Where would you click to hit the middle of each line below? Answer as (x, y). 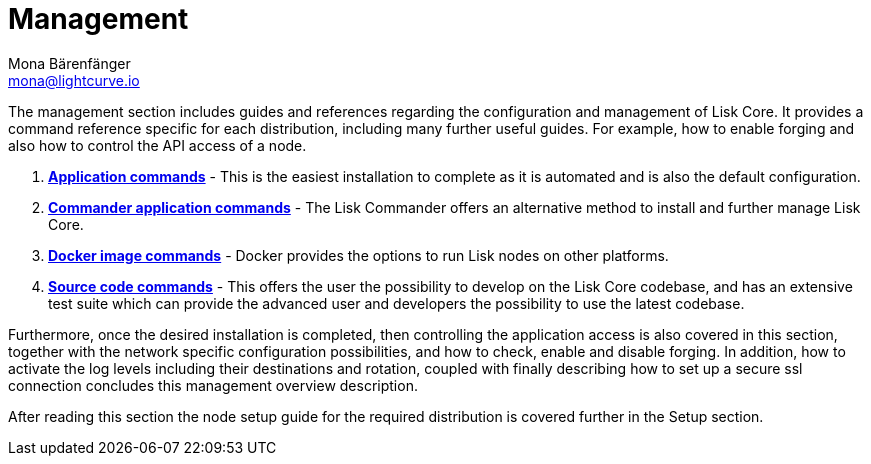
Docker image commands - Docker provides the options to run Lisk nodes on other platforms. (358, 255)
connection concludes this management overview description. (213, 385)
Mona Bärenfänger (69, 63)
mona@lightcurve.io (74, 80)
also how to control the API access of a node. (157, 145)
